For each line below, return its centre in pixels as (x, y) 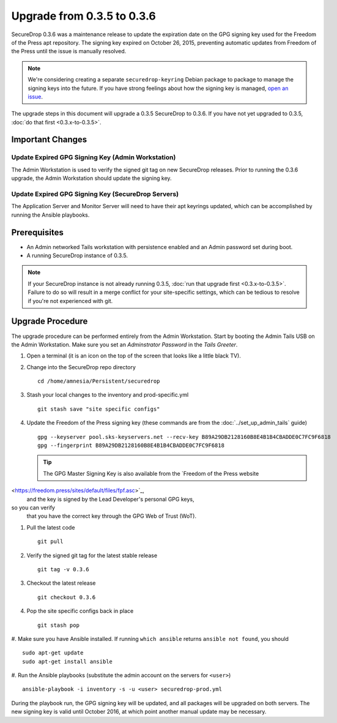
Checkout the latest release (61, 583)
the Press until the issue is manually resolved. (69, 51)
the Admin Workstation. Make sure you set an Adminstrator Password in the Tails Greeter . (124, 344)
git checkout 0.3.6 (67, 597)
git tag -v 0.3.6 (63, 569)
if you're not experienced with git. (70, 301)
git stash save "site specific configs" (99, 409)
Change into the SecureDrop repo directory (81, 367)
